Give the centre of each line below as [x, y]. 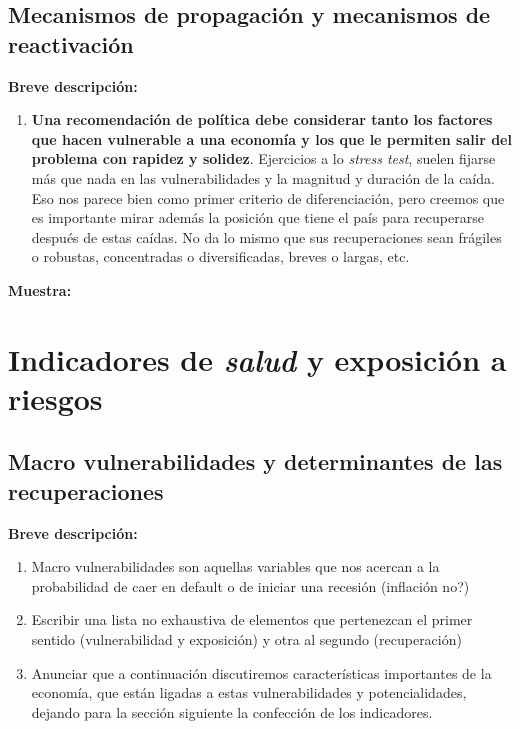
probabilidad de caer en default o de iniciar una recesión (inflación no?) [250, 585]
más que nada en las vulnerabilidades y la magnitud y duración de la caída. [263, 177]
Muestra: [40, 289]
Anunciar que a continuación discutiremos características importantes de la [261, 672]
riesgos [55, 397]
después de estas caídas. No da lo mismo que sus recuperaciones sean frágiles [266, 236]
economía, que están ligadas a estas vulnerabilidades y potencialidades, [249, 692]
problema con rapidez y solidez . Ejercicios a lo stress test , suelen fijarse [263, 158]
